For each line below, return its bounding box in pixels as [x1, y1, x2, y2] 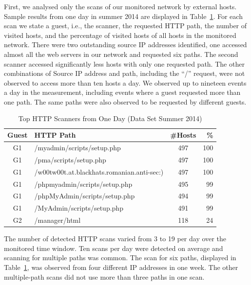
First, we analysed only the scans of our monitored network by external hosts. [4, 1, 237, 11]
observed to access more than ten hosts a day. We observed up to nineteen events [4, 77, 247, 88]
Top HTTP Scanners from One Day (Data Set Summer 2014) [18, 113, 202, 123]
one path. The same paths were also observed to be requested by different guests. [4, 96, 247, 107]
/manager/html [34, 215, 81, 225]
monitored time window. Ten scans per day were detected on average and [4, 243, 223, 253]
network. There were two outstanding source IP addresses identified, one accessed [4, 39, 247, 50]
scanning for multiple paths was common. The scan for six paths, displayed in [4, 252, 236, 263]
